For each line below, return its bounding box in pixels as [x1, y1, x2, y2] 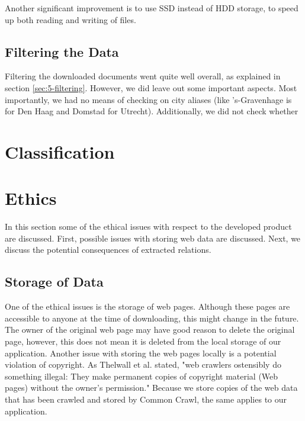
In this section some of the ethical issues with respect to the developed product [5, 220, 292, 233]
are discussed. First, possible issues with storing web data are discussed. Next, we [5, 232, 301, 244]
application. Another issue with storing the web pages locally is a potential [5, 346, 277, 359]
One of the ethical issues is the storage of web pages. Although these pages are [5, 300, 290, 313]
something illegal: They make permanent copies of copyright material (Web [5, 369, 278, 382]
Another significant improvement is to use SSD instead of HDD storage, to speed [5, 2, 298, 14]
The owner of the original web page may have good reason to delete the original [5, 323, 295, 336]
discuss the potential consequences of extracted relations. [5, 243, 211, 256]
